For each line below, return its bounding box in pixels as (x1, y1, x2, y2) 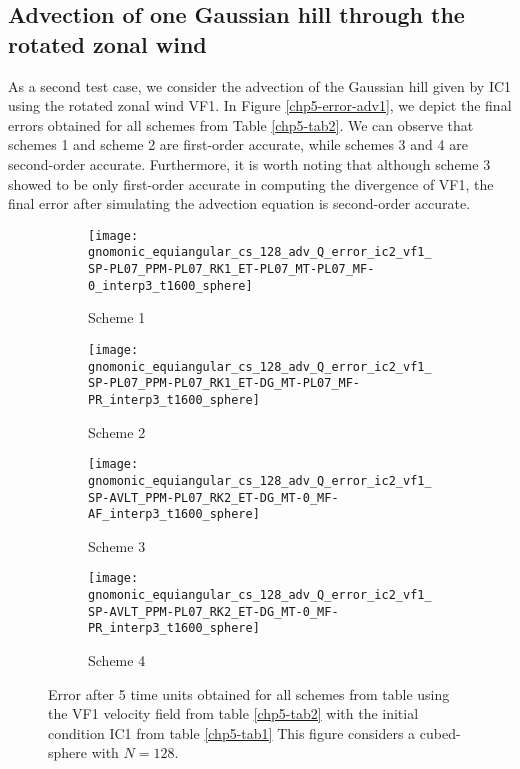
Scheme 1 (88, 307, 146, 328)
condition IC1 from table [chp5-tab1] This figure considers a (48, 722, 416, 743)
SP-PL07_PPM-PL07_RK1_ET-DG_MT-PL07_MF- (88, 376, 361, 391)
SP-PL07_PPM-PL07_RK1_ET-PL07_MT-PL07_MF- (88, 262, 375, 277)
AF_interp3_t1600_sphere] (88, 507, 260, 522)
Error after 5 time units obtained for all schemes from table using (48, 683, 450, 704)
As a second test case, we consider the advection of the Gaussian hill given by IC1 (8, 75, 512, 96)
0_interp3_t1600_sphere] (88, 278, 253, 293)
